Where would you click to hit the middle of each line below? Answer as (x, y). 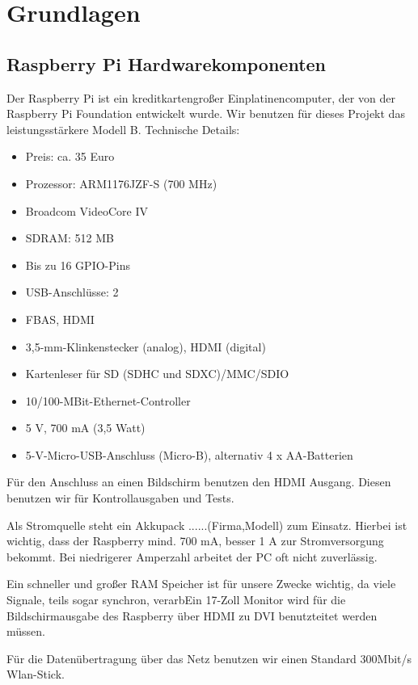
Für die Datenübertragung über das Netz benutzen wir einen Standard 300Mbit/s (209, 658)
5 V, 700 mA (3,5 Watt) (85, 428)
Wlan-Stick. (36, 674)
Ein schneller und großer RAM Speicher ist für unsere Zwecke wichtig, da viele (201, 584)
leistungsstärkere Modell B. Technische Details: (123, 129)
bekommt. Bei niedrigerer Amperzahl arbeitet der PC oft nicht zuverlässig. (192, 556)
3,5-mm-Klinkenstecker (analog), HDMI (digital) (146, 346)
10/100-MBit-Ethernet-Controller (108, 400)
